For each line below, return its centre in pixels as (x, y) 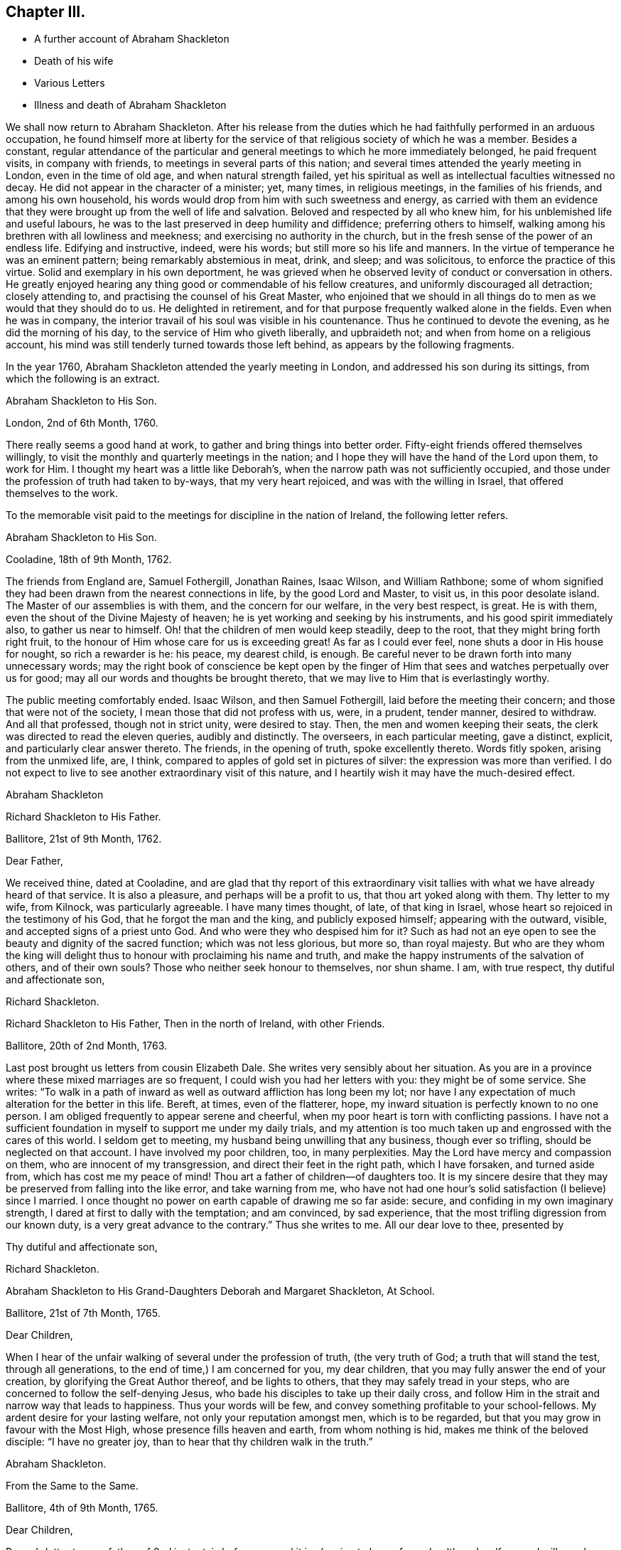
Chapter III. (46, 12)
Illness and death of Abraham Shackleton (130, 105)
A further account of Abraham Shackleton (132, 39)
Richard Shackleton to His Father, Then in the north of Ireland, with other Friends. (195, 1024)
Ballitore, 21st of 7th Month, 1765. (83, 1313)
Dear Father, (34, 861)
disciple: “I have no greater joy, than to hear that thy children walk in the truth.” (189, 1442)
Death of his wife (74, 61)
